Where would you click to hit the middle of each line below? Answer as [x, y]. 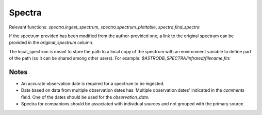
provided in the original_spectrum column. [51, 43]
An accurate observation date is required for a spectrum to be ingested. [93, 84]
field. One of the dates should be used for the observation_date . [85, 97]
